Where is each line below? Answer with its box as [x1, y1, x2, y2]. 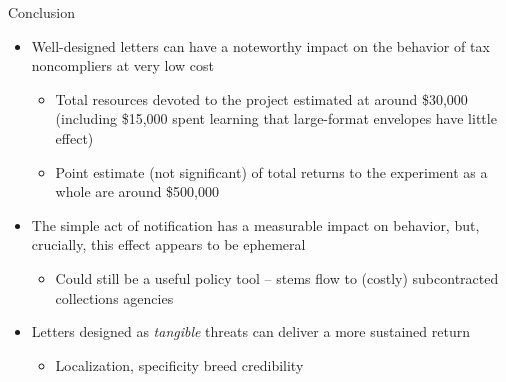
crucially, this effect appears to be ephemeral [31, 234, 306, 255]
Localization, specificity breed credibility [55, 354, 304, 375]
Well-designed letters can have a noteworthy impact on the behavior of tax [31, 35, 490, 56]
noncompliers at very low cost [31, 55, 215, 76]
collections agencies [55, 287, 174, 308]
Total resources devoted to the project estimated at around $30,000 [55, 88, 468, 109]
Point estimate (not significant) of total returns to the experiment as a [55, 161, 488, 182]
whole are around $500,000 [55, 181, 220, 202]
